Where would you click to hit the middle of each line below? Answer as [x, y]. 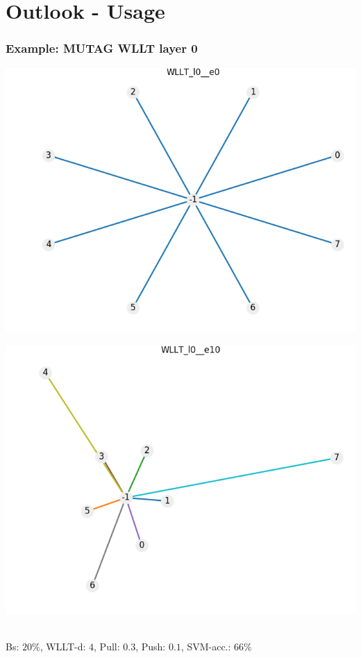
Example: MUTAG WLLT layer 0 [102, 48]
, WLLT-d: [63, 647]
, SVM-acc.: [206, 647]
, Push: [151, 647]
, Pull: [107, 647]
